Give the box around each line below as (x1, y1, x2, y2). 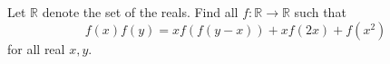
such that (294, 3, 346, 21)
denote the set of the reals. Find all (42, 3, 239, 21)
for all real (7, 39, 65, 58)
